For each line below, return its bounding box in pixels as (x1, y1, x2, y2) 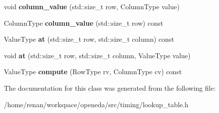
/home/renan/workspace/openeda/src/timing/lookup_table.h (4, 99, 189, 109)
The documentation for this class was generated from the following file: (4, 82, 216, 93)
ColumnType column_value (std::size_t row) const (4, 17, 164, 28)
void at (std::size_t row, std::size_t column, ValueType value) (4, 50, 191, 60)
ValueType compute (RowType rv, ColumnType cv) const (4, 66, 182, 77)
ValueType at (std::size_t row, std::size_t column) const (4, 34, 174, 44)
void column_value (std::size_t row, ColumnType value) (4, 1, 180, 11)
